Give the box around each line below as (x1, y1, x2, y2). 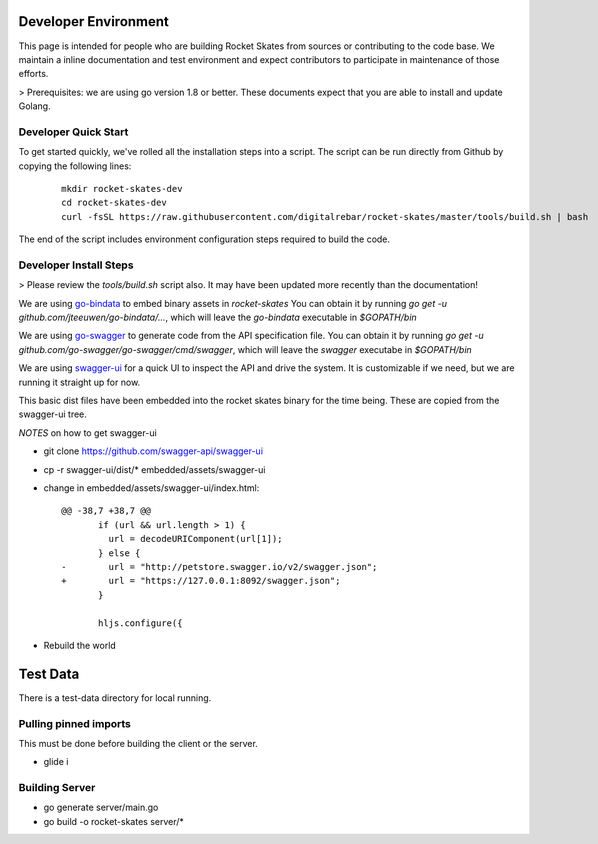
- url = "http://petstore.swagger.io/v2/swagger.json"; (61, 561, 378, 572)
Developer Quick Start (18, 125, 129, 139)
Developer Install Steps (18, 258, 134, 272)
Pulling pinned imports (18, 716, 132, 730)
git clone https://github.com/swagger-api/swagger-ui (43, 445, 264, 457)
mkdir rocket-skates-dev (61, 183, 183, 194)
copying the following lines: (18, 160, 132, 172)
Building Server (18, 781, 96, 795)
